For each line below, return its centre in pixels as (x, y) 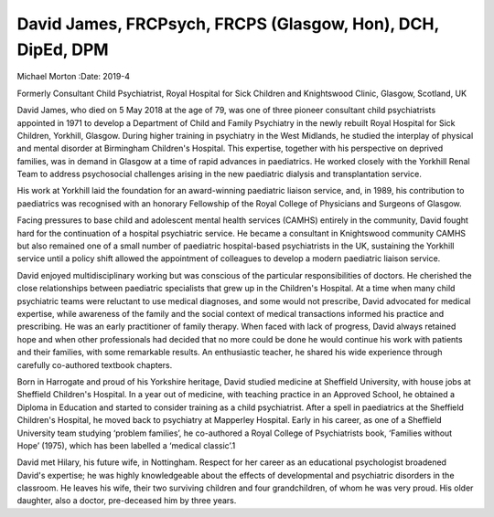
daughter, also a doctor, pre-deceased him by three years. (127, 501)
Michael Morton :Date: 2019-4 (74, 77)
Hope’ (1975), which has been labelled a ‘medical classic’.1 (126, 445)
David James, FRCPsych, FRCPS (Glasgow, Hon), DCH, (228, 24)
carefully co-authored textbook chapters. (95, 364)
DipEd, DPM (63, 49)
